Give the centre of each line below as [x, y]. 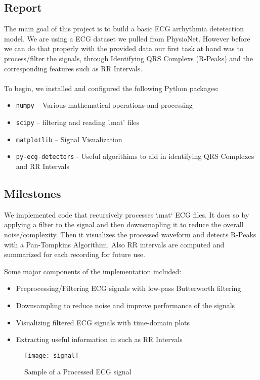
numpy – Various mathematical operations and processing [104, 105]
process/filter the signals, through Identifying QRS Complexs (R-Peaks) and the [128, 58]
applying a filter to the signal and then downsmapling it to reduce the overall [124, 224]
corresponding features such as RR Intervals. [73, 68]
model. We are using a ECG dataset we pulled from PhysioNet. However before [127, 38]
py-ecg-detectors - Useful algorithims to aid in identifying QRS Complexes [135, 156]
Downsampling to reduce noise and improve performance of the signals [125, 305]
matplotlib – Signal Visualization [69, 139]
